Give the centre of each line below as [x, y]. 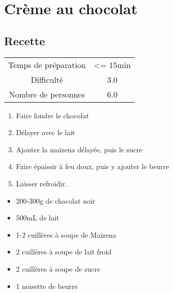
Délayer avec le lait [46, 132]
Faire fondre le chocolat [52, 115]
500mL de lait [37, 218]
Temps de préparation [47, 64]
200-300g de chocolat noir [56, 200]
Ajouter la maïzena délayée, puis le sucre [79, 149]
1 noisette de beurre [47, 286]
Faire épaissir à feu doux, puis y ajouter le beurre [93, 166]
